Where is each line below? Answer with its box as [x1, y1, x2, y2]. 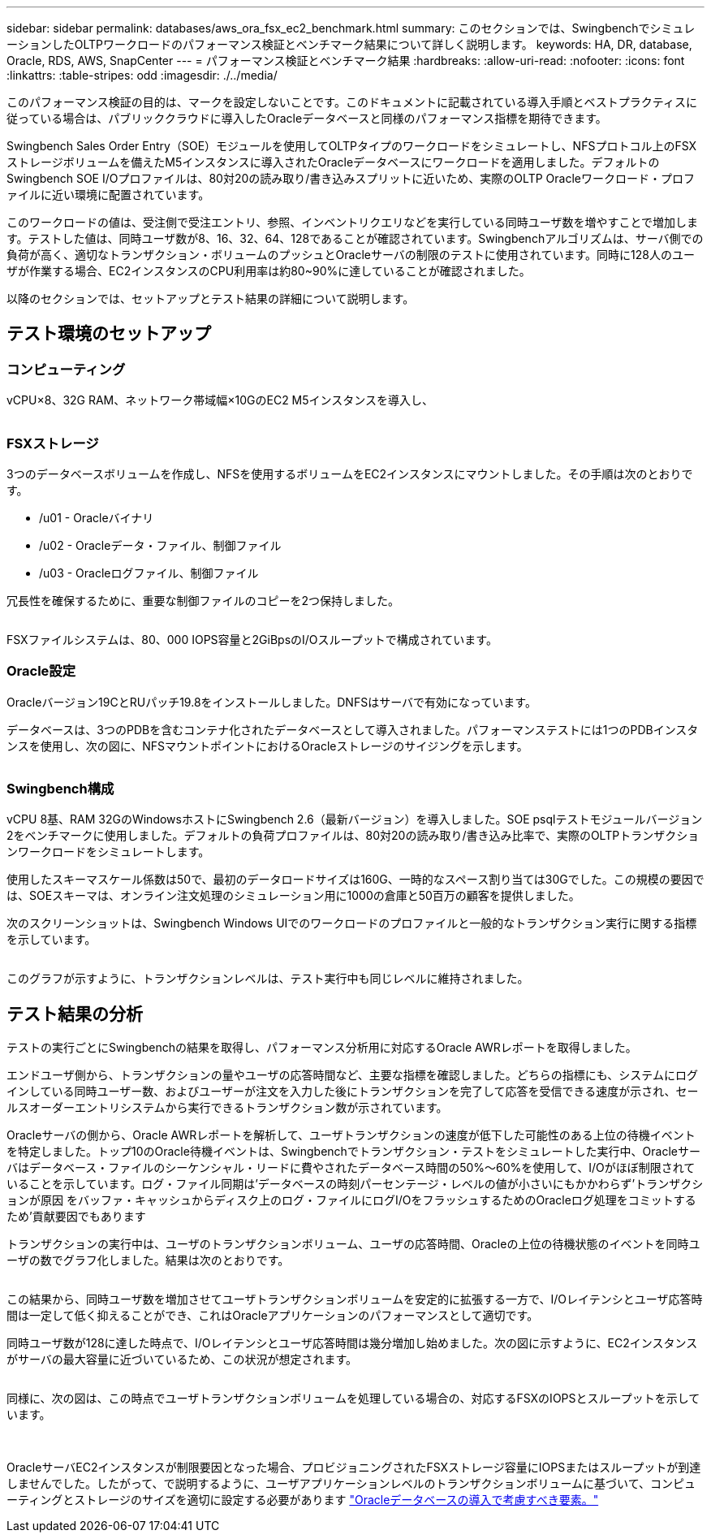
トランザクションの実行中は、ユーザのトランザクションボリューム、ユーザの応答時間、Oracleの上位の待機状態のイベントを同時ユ [6, 1237, 700, 1252]
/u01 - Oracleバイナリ [39, 510, 154, 525]
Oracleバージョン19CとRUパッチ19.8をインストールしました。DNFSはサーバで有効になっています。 [6, 694, 536, 709]
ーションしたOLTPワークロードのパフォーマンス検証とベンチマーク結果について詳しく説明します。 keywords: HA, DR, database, [6, 37, 692, 51]
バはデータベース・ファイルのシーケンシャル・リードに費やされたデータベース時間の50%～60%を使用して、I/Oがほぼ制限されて [6, 1161, 696, 1175]
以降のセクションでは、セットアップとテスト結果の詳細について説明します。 [6, 292, 415, 305]
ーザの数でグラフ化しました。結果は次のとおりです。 [6, 1253, 290, 1268]
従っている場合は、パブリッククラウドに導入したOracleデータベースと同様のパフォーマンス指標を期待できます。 [6, 111, 607, 125]
